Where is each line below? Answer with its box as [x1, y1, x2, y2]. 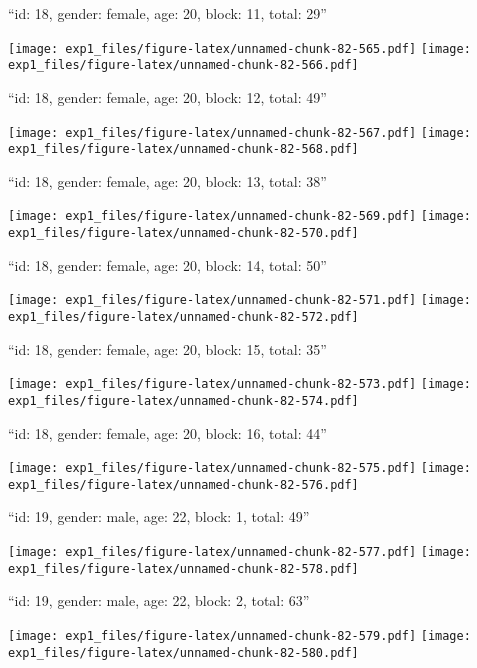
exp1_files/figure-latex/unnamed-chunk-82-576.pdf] [8, 477, 359, 492]
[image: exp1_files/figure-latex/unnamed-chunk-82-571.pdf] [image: [8, 293, 471, 308]
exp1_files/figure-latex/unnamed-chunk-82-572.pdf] [8, 309, 359, 324]
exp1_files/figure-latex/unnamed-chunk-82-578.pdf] [8, 561, 359, 576]
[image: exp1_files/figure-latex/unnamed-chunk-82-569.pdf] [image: [8, 209, 471, 224]
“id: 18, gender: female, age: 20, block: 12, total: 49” [8, 86, 327, 107]
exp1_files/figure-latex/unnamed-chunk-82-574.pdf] [8, 393, 359, 408]
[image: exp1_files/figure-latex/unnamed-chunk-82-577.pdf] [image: [8, 545, 471, 560]
